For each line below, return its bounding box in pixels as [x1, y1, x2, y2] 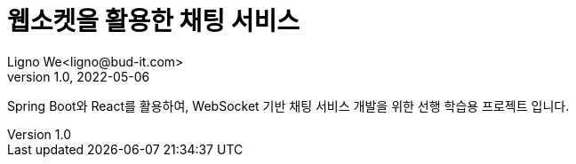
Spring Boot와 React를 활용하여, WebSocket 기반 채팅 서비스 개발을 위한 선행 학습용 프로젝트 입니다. [7, 98, 570, 113]
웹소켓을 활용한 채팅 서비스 [7, 6, 300, 36]
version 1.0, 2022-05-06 [7, 68, 150, 84]
